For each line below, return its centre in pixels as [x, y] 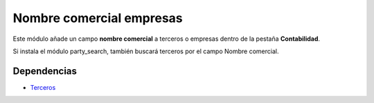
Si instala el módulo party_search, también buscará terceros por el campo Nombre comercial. [146, 51]
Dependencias [45, 71]
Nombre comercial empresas [98, 18]
